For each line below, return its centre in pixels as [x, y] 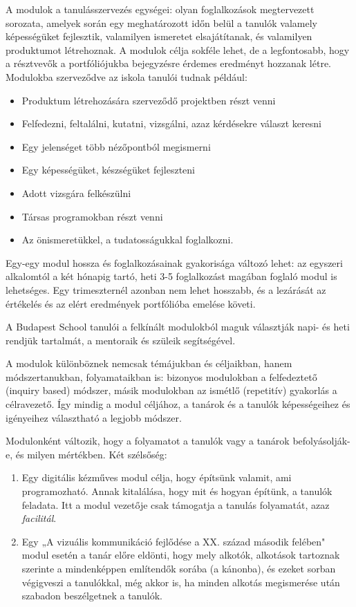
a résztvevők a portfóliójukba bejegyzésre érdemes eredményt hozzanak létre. [168, 63]
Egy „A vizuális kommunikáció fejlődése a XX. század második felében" [174, 541]
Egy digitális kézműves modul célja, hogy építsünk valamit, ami [157, 477]
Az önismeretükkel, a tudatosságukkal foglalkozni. [128, 240]
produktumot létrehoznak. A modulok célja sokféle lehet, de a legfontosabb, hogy [178, 49]
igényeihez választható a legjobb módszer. [94, 417]
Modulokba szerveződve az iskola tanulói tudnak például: [127, 76]
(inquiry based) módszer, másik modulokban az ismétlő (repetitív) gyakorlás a [171, 390]
